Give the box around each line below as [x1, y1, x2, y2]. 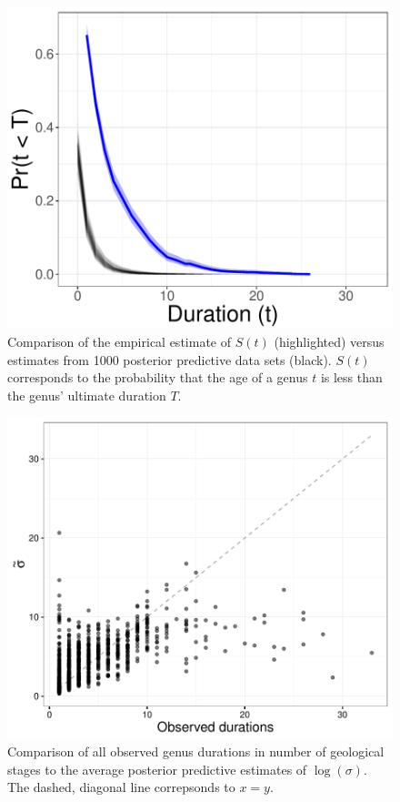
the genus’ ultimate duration [7, 385, 166, 404]
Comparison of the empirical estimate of [7, 331, 231, 350]
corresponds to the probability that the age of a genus [7, 368, 308, 387]
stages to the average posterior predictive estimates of [7, 759, 307, 778]
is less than [320, 368, 383, 387]
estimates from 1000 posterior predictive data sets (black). [7, 350, 332, 369]
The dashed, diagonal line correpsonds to [7, 777, 235, 797]
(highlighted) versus [274, 331, 385, 350]
